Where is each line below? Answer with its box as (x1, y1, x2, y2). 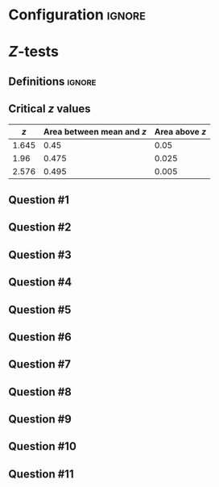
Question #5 (8, 302, 72, 316)
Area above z (154, 126, 207, 137)
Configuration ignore (8, 6, 147, 24)
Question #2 (8, 220, 72, 235)
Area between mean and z (43, 126, 147, 137)
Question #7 (8, 357, 71, 372)
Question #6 (8, 330, 72, 343)
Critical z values (8, 102, 91, 116)
